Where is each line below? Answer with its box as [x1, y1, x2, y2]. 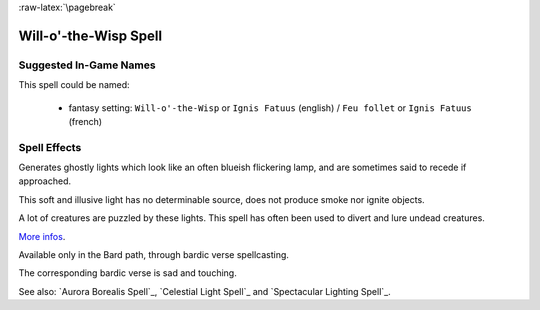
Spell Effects [18, 140, 82, 154]
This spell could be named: [18, 79, 130, 91]
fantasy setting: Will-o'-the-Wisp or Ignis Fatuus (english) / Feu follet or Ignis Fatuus [68, 101, 472, 114]
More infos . [18, 230, 66, 242]
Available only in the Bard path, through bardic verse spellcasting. [18, 249, 290, 261]
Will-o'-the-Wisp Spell [18, 27, 163, 44]
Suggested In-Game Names [18, 58, 156, 72]
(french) [68, 115, 103, 127]
